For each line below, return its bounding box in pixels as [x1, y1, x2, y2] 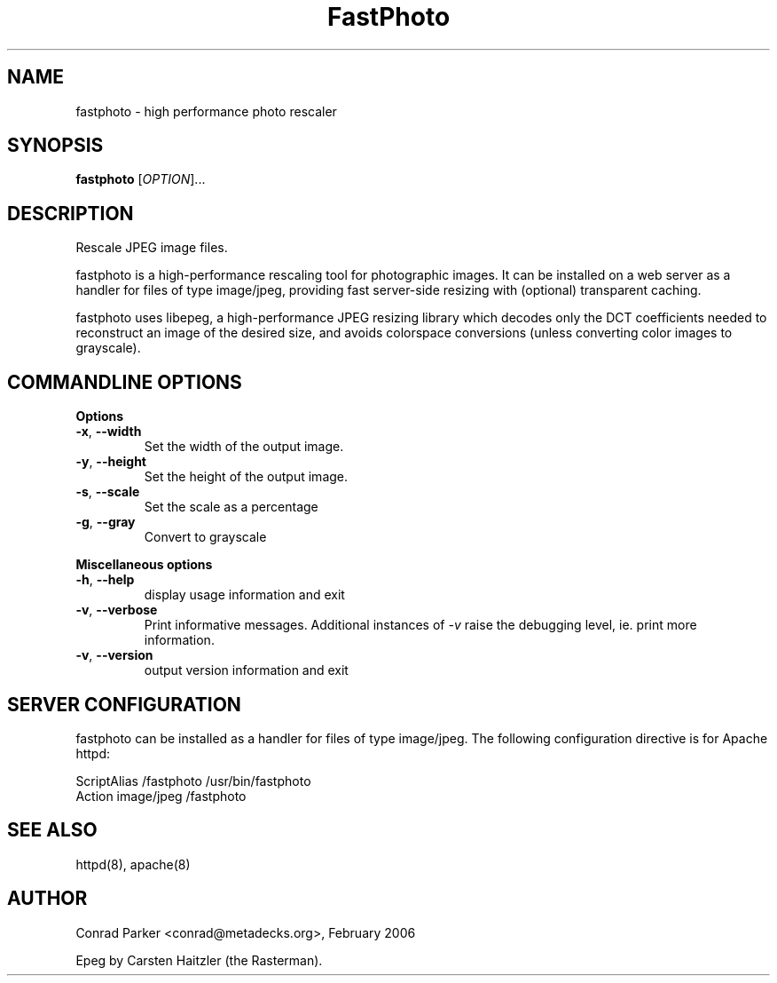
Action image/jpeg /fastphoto [75, 788, 247, 804]
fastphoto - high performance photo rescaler [75, 103, 337, 119]
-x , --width [75, 424, 142, 440]
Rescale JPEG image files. [75, 240, 228, 256]
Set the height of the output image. [144, 469, 349, 485]
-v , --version [75, 647, 153, 663]
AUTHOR [7, 887, 88, 910]
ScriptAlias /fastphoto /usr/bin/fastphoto [75, 773, 311, 789]
